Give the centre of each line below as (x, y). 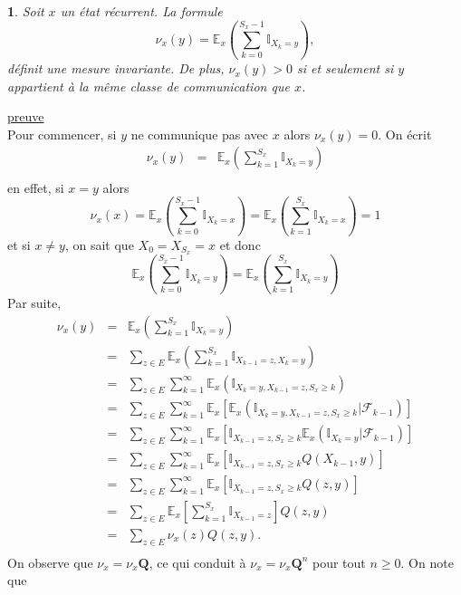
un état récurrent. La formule (141, 11)
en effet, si (36, 187)
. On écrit (405, 134)
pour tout (339, 562)
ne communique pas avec (200, 134)
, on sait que (99, 244)
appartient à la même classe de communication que (149, 86)
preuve (26, 116)
